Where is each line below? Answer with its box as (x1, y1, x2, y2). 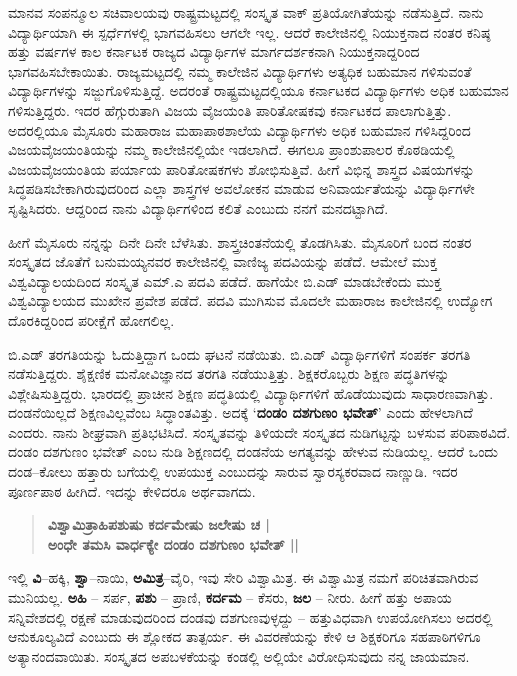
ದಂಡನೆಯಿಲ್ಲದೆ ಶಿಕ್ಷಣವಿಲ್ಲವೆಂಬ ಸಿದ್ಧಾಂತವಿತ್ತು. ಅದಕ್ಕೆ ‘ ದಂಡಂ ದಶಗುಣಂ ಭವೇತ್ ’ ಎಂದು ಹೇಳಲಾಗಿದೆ (8, 402, 473, 423)
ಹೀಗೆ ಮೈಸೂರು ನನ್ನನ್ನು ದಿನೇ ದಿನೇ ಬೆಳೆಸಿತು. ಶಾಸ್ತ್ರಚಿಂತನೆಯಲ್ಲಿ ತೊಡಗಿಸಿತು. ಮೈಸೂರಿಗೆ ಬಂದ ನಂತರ (8, 231, 472, 252)
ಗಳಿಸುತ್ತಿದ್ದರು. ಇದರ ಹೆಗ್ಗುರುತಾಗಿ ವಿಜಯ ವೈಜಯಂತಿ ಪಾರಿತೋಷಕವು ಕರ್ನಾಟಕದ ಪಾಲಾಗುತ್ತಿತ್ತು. (8, 99, 452, 120)
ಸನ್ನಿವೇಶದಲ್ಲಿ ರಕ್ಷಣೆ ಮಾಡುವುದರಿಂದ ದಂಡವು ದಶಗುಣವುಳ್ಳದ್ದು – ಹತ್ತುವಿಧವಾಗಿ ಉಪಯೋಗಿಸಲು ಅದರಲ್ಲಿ (8, 606, 493, 627)
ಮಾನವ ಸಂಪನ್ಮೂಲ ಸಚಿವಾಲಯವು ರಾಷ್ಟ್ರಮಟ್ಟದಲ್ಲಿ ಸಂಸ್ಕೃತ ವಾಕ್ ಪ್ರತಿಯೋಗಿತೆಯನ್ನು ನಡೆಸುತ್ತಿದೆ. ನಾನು (8, 2, 484, 22)
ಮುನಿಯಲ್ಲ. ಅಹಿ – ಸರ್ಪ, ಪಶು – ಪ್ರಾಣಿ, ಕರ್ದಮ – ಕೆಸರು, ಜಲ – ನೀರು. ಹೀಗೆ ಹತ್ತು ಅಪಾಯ (8, 587, 452, 608)
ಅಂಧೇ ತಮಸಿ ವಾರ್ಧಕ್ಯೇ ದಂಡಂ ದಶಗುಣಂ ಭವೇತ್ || (47, 533, 299, 554)
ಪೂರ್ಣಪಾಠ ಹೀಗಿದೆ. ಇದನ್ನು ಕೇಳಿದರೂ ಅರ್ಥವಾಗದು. (8, 480, 256, 501)
